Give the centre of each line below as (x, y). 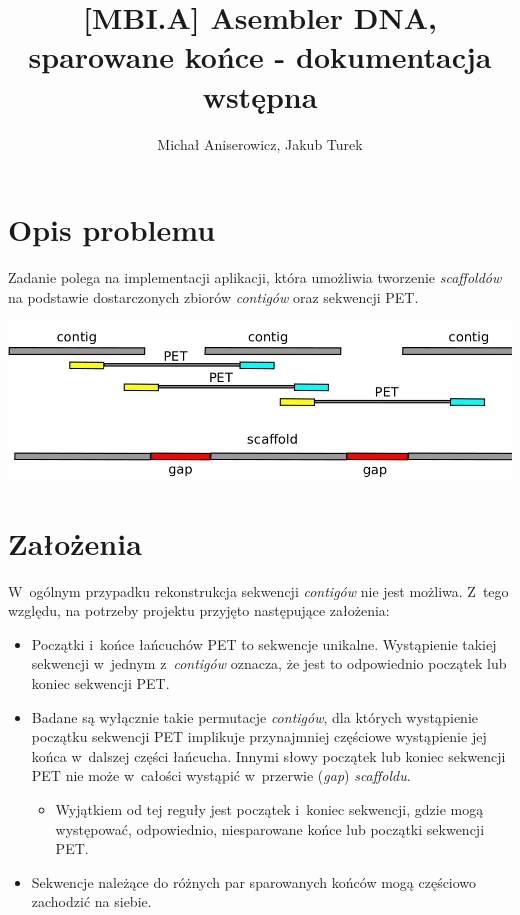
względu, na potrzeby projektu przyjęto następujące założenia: (199, 610)
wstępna (260, 95)
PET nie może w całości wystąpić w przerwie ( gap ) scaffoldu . (221, 775)
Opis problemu (112, 229)
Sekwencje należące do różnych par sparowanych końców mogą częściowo (254, 881)
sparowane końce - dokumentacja (260, 56)
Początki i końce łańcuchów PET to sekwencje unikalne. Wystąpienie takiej (264, 643)
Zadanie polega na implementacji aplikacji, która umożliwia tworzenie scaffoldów (255, 277)
